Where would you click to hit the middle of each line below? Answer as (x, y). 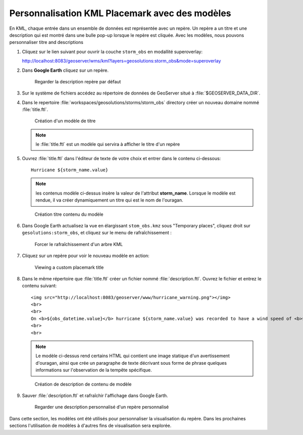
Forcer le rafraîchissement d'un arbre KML (79, 244)
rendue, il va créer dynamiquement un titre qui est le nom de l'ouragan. (110, 200)
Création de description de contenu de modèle (83, 384)
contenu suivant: (39, 286)
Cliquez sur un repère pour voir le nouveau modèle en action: (86, 256)
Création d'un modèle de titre (65, 121)
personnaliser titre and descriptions (46, 42)
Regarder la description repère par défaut (78, 81)
